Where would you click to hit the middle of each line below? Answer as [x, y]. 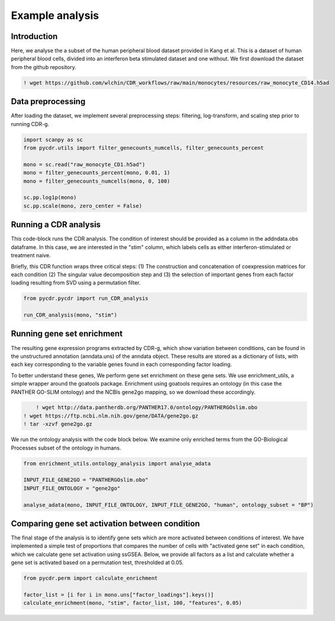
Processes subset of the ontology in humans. [66, 448]
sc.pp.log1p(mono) [50, 198]
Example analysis [55, 15]
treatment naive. [31, 255]
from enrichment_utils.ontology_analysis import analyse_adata [117, 463]
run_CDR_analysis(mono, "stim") [70, 315]
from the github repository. [44, 67]
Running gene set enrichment [67, 334]
